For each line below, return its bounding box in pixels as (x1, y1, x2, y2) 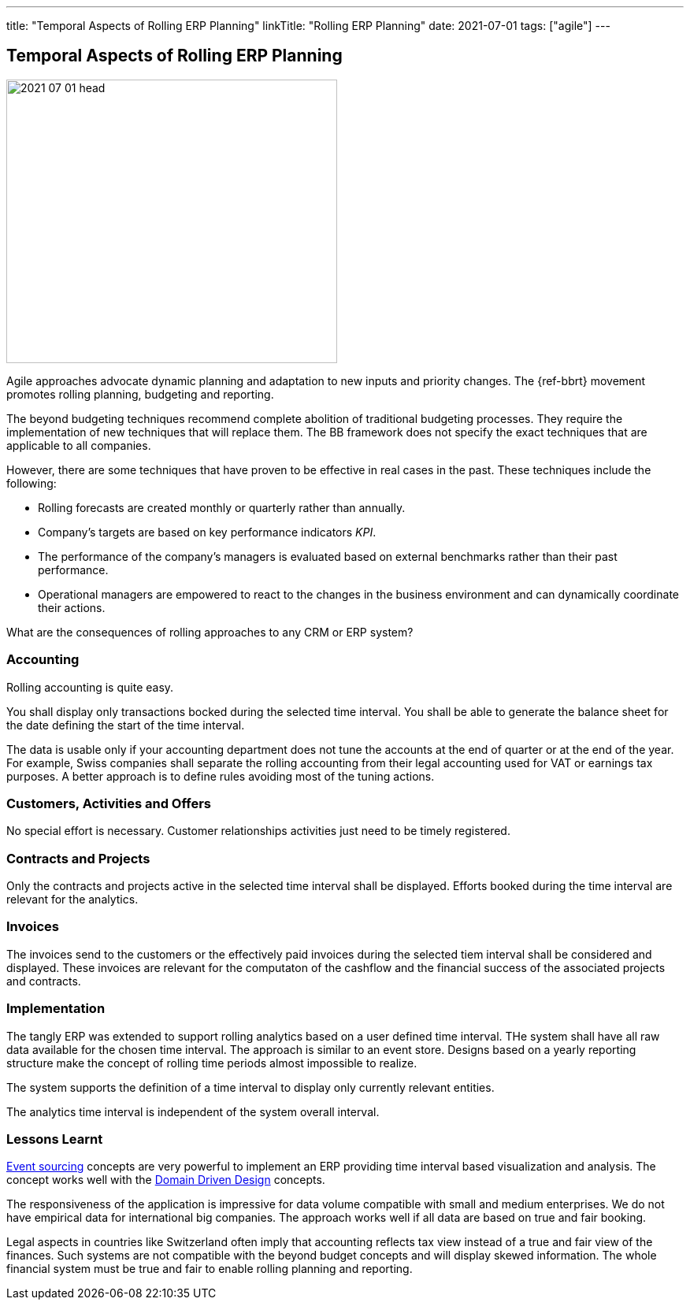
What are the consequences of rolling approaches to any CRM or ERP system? (6, 625, 414, 639)
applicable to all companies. (6, 438, 151, 452)
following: (6, 476, 57, 490)
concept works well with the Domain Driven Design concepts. (6, 1173, 325, 1187)
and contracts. (6, 974, 81, 988)
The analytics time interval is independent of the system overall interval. (6, 1104, 380, 1119)
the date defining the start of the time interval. (6, 718, 245, 732)
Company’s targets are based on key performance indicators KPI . (38, 525, 377, 539)
